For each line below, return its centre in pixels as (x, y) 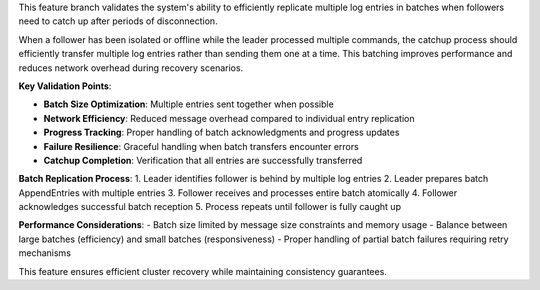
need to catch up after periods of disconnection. (118, 21)
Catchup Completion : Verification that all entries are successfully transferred (203, 160)
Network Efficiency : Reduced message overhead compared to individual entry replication (229, 118)
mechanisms (45, 253)
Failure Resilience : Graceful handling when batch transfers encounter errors (201, 146)
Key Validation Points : (65, 86)
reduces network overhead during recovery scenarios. (131, 67)
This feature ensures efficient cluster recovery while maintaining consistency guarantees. (202, 271)
